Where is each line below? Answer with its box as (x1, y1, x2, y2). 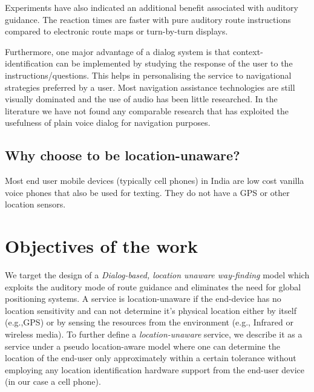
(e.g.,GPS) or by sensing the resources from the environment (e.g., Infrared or (5, 316, 293, 328)
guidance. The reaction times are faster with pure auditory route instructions (5, 13, 291, 25)
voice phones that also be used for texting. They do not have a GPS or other (5, 186, 290, 198)
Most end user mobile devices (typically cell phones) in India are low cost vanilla (5, 174, 304, 187)
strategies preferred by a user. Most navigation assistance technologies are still (5, 80, 295, 93)
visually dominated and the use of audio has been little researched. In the (5, 93, 278, 105)
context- (233, 45, 263, 57)
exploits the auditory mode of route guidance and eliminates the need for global (5, 280, 301, 293)
